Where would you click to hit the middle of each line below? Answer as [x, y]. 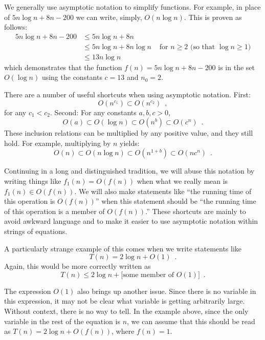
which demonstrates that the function [63, 67]
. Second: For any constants [93, 112]
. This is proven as [213, 17]
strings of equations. [36, 231]
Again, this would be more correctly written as [78, 266]
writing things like [33, 181]
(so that [203, 47]
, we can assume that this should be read [191, 321]
